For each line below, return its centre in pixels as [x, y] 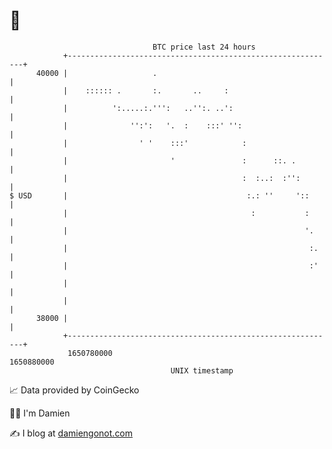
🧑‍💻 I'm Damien [40, 413]
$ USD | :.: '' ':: [159, 195]
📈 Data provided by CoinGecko [74, 390]
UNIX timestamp [202, 370]
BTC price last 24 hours [204, 47]
